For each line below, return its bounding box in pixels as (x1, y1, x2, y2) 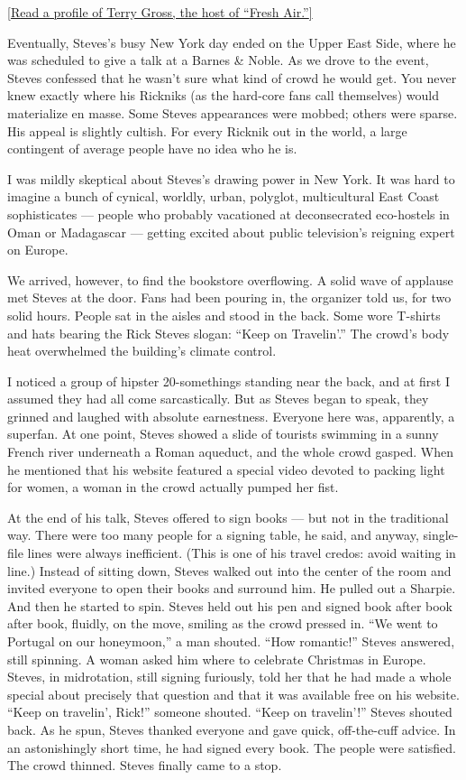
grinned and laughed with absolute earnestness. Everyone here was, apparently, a (7, 406, 455, 425)
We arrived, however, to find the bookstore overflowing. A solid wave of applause (7, 270, 453, 289)
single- (423, 525, 459, 544)
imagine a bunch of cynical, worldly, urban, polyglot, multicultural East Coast (7, 187, 440, 206)
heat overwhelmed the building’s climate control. (7, 341, 277, 360)
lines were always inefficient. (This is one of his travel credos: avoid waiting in (27, 543, 456, 562)
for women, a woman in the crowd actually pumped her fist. (7, 478, 339, 497)
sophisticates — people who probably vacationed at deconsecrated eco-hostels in (7, 204, 450, 223)
